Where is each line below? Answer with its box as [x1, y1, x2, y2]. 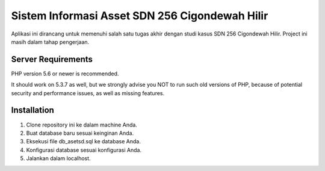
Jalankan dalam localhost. [26, 155, 91, 162]
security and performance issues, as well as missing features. [11, 89, 165, 96]
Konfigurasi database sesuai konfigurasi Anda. [26, 146, 141, 154]
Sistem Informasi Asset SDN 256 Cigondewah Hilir [11, 9, 268, 22]
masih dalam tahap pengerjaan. [11, 38, 90, 45]
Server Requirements [11, 54, 93, 64]
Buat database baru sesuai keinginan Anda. [26, 129, 134, 137]
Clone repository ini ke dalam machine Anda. [26, 121, 138, 128]
